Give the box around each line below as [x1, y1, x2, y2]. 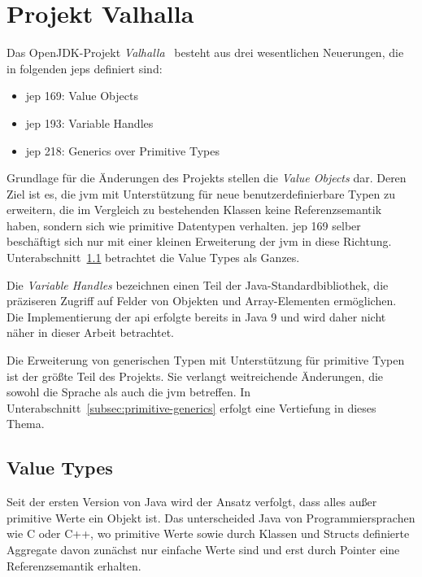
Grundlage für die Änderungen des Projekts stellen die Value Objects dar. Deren [7, 169, 407, 186]
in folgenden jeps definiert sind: [7, 59, 163, 76]
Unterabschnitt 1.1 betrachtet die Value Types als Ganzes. [7, 249, 300, 266]
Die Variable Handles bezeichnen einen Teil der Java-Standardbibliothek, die [7, 276, 389, 293]
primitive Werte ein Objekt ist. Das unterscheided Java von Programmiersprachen [7, 509, 415, 526]
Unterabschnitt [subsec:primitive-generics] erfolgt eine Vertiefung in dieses [7, 399, 376, 416]
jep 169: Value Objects [25, 87, 138, 104]
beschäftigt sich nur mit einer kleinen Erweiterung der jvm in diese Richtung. [7, 233, 392, 250]
